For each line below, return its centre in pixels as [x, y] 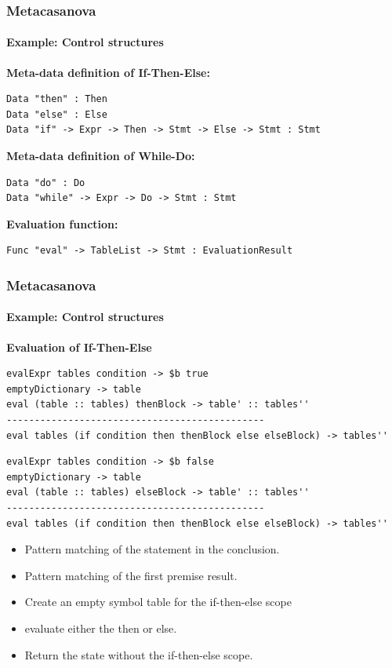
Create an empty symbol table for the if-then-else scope [158, 602]
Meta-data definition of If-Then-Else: [108, 72]
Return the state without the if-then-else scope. [139, 654]
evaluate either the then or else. [101, 628]
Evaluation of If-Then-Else [79, 347]
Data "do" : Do [46, 183]
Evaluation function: [62, 223]
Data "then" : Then [57, 99]
